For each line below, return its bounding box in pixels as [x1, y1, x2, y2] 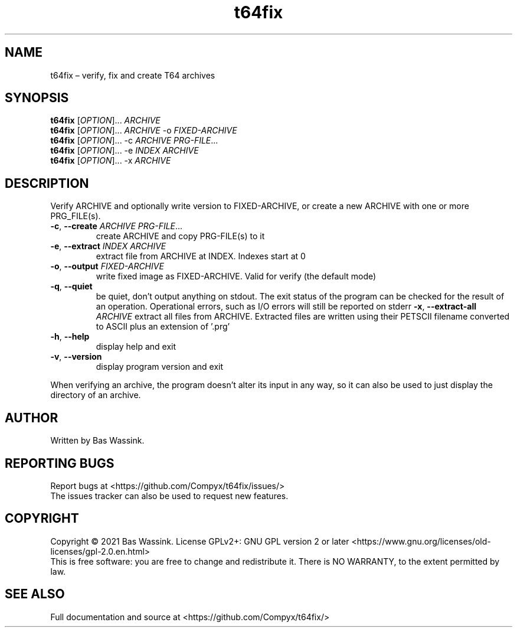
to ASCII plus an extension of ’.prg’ [96, 321, 230, 332]
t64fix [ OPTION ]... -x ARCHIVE [50, 155, 171, 166]
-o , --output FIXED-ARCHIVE [50, 261, 164, 272]
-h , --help [50, 331, 90, 342]
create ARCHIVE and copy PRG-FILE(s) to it [96, 231, 265, 242]
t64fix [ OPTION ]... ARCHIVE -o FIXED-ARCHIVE [50, 125, 237, 136]
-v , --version [50, 351, 102, 362]
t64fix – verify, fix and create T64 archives [50, 70, 215, 80]
